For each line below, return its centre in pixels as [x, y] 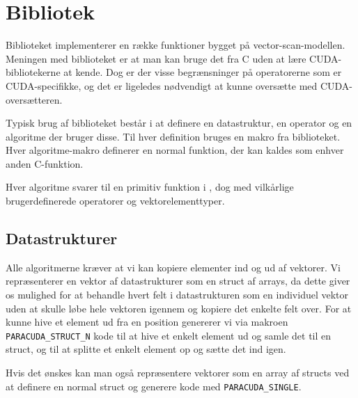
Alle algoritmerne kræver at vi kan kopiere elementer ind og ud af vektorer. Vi [173, 267]
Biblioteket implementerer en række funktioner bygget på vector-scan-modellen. [176, 45]
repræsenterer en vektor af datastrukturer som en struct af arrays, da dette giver [178, 281]
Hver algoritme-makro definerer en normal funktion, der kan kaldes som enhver [175, 150]
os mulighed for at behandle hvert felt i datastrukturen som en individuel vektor [177, 295]
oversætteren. [34, 99]
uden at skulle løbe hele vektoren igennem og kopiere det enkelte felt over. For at [179, 308]
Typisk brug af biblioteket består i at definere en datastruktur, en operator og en [179, 123]
